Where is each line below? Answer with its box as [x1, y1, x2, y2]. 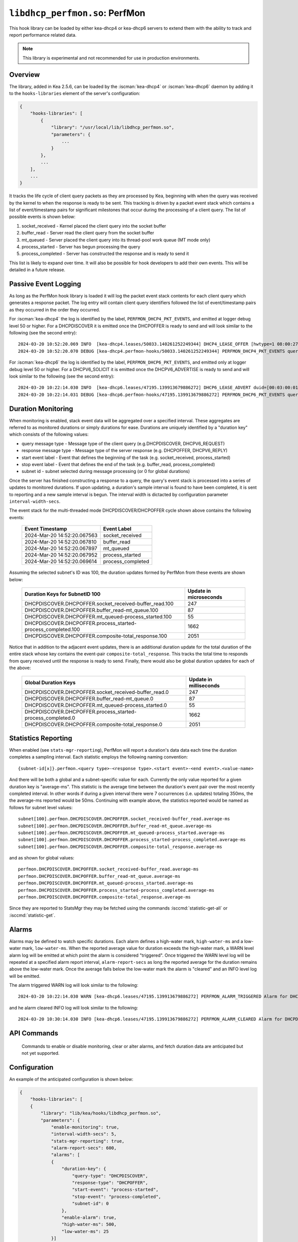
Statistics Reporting [9, 734, 73, 742]
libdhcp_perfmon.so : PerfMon [9, 7, 146, 18]
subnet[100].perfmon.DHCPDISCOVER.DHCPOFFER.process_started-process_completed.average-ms [18, 837, 246, 843]
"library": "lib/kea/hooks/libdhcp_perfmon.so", [40, 1110, 161, 1116]
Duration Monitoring [9, 404, 74, 413]
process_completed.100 [24, 626, 80, 633]
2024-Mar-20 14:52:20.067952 [24, 551, 98, 558]
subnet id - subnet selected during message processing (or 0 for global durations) [21, 468, 190, 474]
